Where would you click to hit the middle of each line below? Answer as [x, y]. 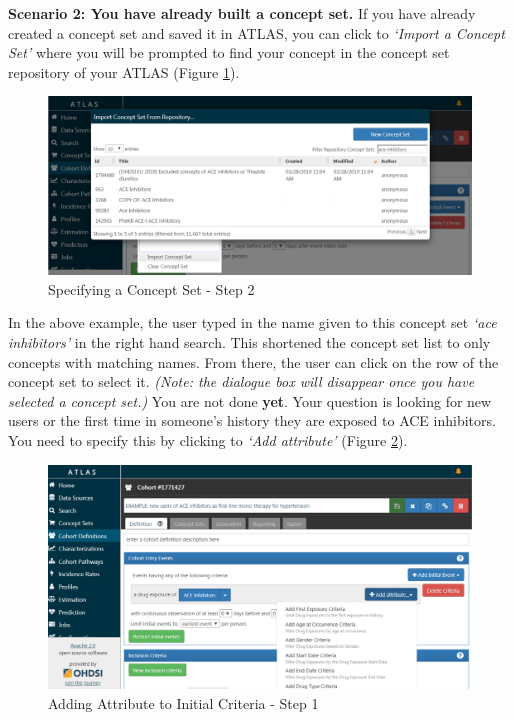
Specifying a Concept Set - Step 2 [151, 288]
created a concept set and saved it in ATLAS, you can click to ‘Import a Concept [256, 32]
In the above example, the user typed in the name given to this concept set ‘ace [252, 322]
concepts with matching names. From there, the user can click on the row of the [253, 361]
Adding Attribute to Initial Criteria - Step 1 [183, 703]
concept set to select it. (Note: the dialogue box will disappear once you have [241, 381]
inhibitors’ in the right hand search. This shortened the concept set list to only [249, 342]
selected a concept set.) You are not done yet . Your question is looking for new [250, 400]
